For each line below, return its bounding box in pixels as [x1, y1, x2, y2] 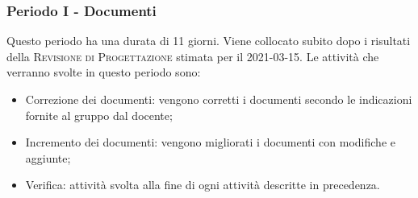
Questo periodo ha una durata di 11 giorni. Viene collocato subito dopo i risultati [6, 32, 411, 49]
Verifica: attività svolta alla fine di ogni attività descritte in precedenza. [25, 176, 380, 193]
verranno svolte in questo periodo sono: [6, 64, 201, 80]
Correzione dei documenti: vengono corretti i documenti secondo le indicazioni [25, 91, 412, 107]
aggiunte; [25, 149, 71, 166]
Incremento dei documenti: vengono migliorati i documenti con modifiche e [25, 134, 395, 151]
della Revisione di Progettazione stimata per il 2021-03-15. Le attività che [6, 47, 379, 64]
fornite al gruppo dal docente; [25, 106, 173, 123]
